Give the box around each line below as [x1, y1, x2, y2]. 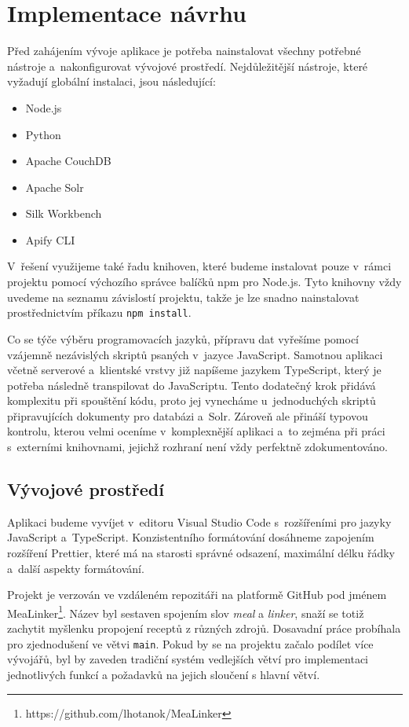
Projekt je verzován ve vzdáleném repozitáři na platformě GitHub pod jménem [7, 586, 387, 603]
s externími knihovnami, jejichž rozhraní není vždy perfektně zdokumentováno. [7, 439, 388, 455]
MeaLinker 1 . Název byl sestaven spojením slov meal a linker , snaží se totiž [7, 602, 364, 621]
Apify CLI [25, 231, 75, 248]
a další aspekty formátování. [7, 560, 144, 576]
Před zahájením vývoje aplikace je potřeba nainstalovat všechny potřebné [7, 42, 361, 59]
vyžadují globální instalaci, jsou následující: [7, 73, 216, 90]
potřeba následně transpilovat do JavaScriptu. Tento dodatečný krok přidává [7, 376, 376, 393]
